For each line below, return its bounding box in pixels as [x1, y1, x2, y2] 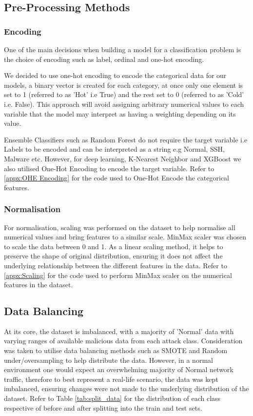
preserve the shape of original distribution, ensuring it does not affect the [4, 251, 223, 261]
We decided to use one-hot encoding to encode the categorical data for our [4, 70, 227, 80]
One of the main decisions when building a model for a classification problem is [4, 44, 241, 54]
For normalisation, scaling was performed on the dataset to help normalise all [4, 222, 235, 232]
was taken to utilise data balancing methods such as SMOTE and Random [4, 345, 228, 356]
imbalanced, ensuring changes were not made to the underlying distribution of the [4, 383, 249, 394]
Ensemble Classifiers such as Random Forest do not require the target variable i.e [4, 134, 248, 144]
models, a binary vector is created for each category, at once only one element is [4, 79, 243, 90]
